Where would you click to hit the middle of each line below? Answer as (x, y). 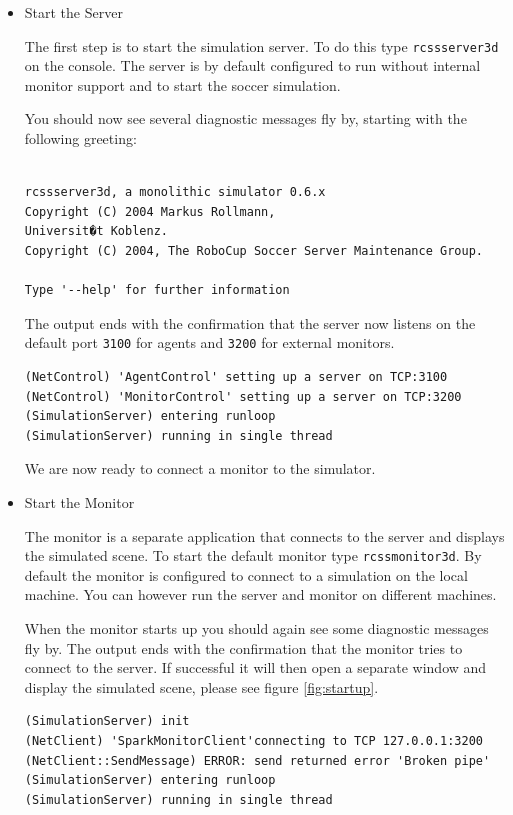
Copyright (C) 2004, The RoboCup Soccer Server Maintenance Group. (253, 251)
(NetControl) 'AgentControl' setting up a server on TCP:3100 (236, 377)
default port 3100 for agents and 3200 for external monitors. (209, 342)
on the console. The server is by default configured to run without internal (252, 65)
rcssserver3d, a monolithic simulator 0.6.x (175, 192)
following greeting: (80, 138)
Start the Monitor (79, 502)
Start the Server (73, 12)
